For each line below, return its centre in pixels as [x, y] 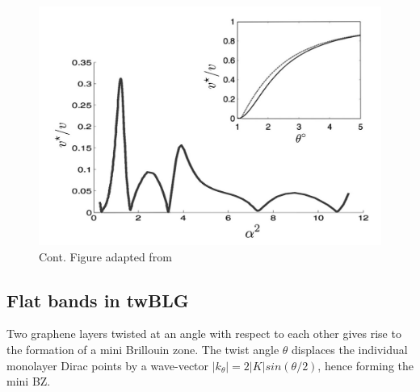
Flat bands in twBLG [98, 300]
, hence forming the [366, 365]
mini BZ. [29, 381]
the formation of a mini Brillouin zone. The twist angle [143, 350]
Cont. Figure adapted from [105, 256]
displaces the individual [350, 350]
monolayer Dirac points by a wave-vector [108, 365]
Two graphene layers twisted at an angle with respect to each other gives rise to [204, 334]
